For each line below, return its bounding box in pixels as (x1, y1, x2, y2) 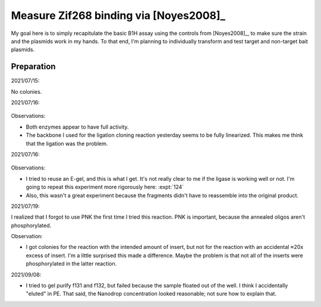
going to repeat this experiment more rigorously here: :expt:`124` (26, 184, 184, 191)
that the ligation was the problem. (26, 140, 108, 147)
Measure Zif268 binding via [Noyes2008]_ (11, 9, 226, 22)
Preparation (11, 62, 56, 72)
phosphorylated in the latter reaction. (26, 260, 117, 267)
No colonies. (11, 88, 42, 95)
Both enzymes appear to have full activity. (26, 123, 129, 130)
